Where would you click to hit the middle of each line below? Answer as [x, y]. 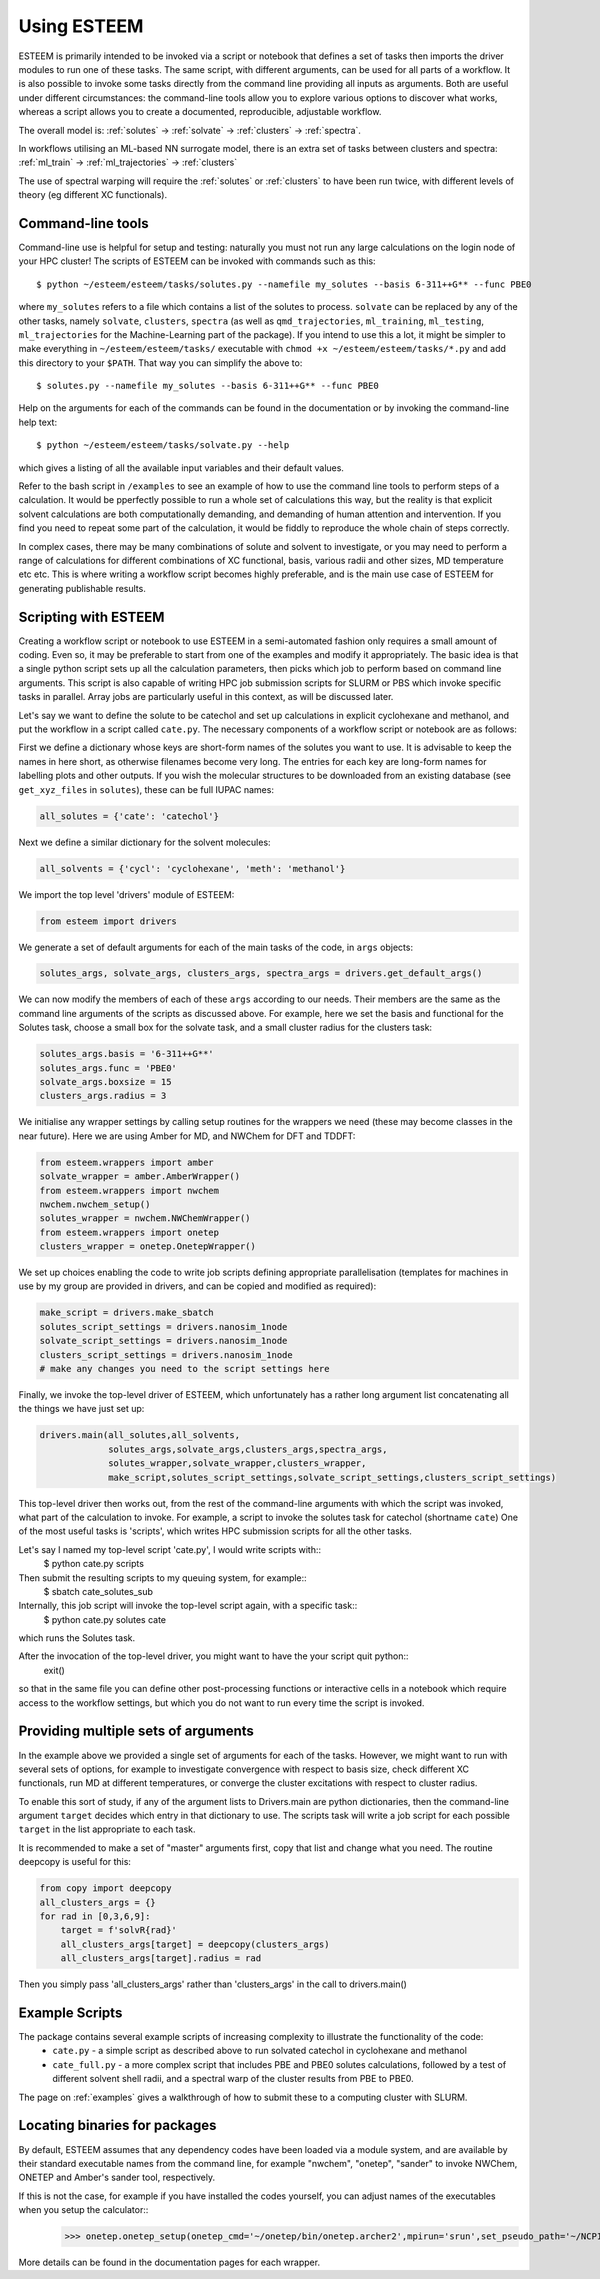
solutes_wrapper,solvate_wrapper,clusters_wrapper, [237, 1463]
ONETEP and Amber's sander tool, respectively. [116, 2177]
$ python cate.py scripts [94, 1564]
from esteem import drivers [108, 921]
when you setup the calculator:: [83, 2210]
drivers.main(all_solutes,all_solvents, [139, 1435]
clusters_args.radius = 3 [103, 1096]
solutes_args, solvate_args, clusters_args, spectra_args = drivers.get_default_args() [261, 973]
